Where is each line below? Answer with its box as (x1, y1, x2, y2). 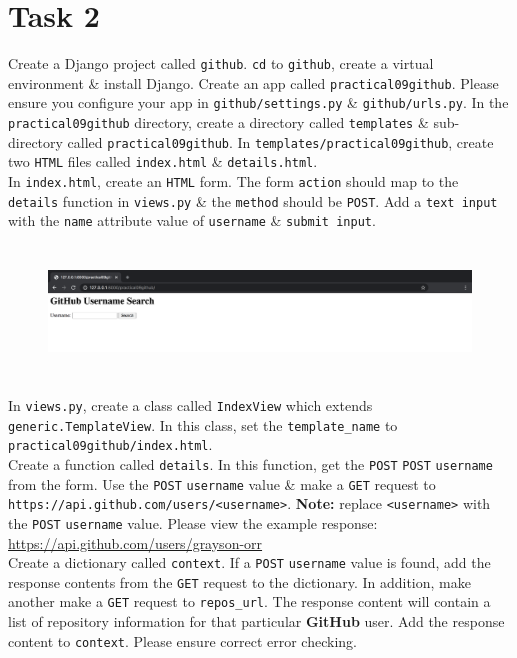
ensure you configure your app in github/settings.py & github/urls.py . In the (8, 92, 509, 113)
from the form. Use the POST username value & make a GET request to (8, 473, 436, 494)
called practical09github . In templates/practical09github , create (67, 131, 494, 152)
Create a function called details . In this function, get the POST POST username (8, 453, 493, 474)
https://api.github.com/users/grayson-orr (8, 532, 263, 553)
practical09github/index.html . (8, 434, 213, 455)
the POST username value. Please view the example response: (8, 512, 378, 533)
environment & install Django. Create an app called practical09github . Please (8, 72, 499, 93)
